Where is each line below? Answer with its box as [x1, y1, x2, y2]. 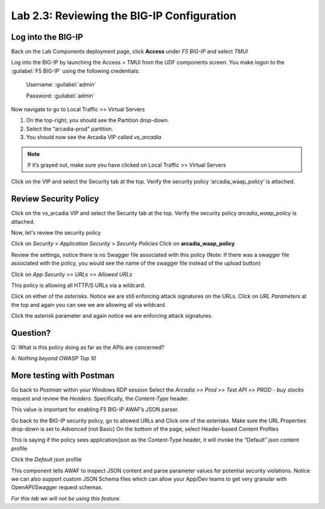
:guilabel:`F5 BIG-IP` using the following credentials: [11, 67, 140, 75]
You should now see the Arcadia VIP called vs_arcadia [26, 134, 162, 141]
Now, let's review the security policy [11, 229, 101, 236]
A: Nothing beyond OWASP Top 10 [11, 355, 96, 362]
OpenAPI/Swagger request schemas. [11, 484, 104, 491]
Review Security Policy [11, 194, 99, 204]
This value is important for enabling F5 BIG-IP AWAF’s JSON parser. [11, 406, 179, 413]
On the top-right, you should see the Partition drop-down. [26, 117, 170, 124]
